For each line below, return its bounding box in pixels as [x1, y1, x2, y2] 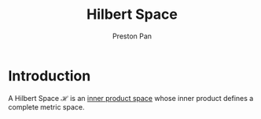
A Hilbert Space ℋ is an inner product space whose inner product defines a [8, 93, 254, 103]
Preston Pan [112, 31, 152, 41]
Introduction [8, 67, 91, 85]
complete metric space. [8, 102, 85, 111]
